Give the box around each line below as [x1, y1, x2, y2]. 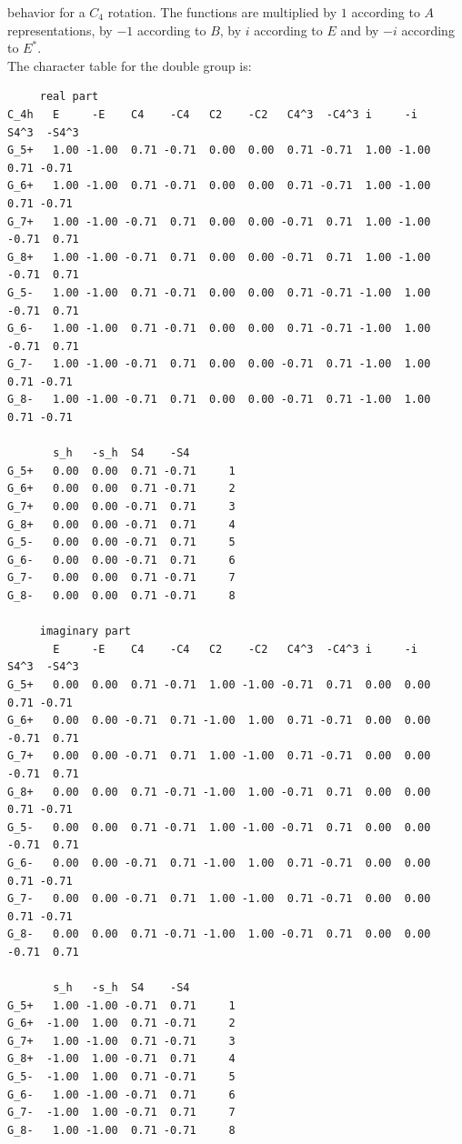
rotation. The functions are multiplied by [107, 3, 337, 21]
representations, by [7, 20, 113, 39]
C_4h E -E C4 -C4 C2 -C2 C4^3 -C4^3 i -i [7, 107, 418, 121]
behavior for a [7, 3, 85, 21]
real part [39, 90, 99, 104]
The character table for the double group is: [7, 55, 252, 75]
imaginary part [39, 625, 132, 638]
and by [340, 20, 379, 39]
